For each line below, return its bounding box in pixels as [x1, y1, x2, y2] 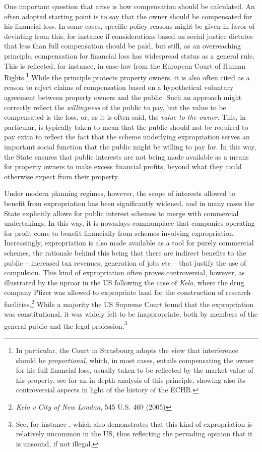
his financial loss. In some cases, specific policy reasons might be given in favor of [4, 21, 255, 31]
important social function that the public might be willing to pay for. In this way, [4, 141, 256, 152]
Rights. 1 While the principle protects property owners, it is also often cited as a [4, 71, 250, 82]
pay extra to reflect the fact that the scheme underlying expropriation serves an [4, 131, 250, 142]
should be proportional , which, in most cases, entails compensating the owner [16, 355, 254, 365]
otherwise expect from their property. [4, 171, 119, 181]
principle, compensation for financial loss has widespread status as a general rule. [4, 50, 255, 61]
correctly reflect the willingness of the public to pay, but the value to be [4, 102, 226, 112]
